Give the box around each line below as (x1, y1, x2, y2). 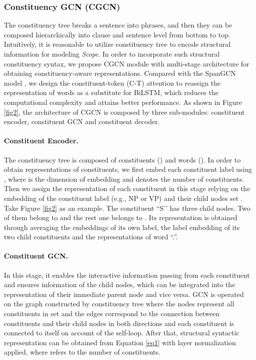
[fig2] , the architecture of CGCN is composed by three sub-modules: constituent (4, 106, 245, 117)
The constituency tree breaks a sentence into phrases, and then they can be (4, 20, 232, 30)
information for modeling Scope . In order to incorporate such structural (4, 49, 220, 59)
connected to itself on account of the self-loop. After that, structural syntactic (4, 327, 239, 338)
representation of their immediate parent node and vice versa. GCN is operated (4, 289, 244, 299)
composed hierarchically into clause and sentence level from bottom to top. (4, 29, 230, 39)
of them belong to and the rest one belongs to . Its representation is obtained (4, 212, 237, 223)
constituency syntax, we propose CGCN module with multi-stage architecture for (4, 58, 250, 68)
